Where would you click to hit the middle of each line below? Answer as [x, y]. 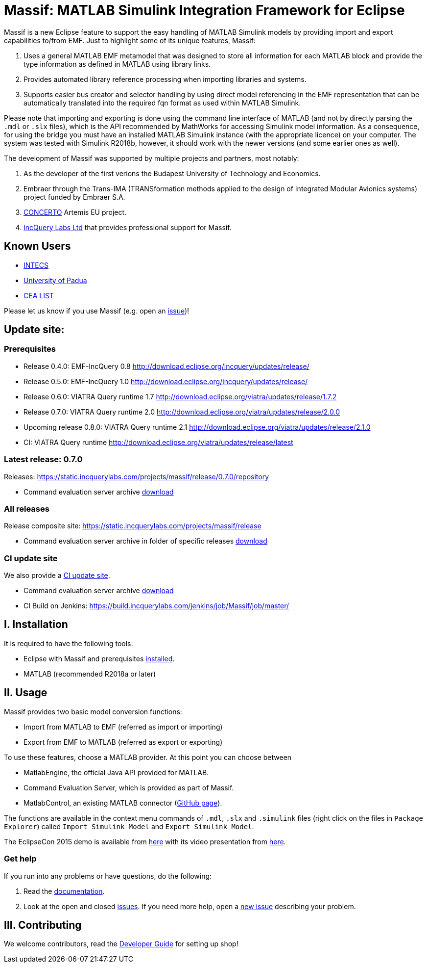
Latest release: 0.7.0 [43, 459]
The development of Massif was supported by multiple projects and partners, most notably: [152, 158]
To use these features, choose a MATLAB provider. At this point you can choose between [148, 757]
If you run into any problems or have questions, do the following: [108, 876]
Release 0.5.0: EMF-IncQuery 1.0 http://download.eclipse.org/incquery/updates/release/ [166, 381]
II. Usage [26, 693]
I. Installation [36, 625]
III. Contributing [43, 925]
